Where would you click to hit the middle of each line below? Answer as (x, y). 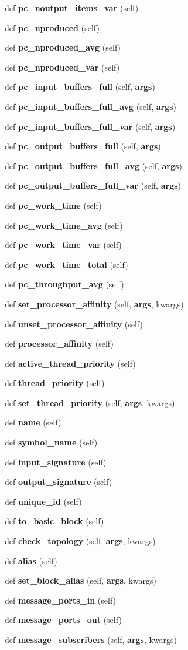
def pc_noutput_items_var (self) (72, 8)
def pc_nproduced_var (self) (62, 67)
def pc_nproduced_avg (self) (63, 47)
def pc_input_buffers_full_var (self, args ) (90, 126)
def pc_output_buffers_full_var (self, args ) (93, 185)
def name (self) (33, 422)
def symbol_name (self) (51, 442)
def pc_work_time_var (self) (63, 245)
